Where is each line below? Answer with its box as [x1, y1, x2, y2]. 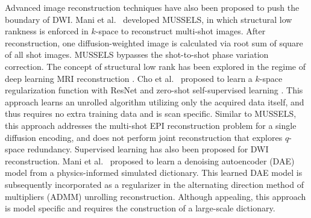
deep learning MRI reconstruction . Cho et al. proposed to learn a [5, 72, 253, 84]
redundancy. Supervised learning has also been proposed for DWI [27, 143, 269, 155]
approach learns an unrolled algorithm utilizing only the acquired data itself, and [5, 95, 304, 108]
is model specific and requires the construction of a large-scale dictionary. [5, 202, 275, 214]
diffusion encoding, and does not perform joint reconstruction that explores [5, 131, 283, 143]
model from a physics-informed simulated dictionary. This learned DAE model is [5, 166, 303, 179]
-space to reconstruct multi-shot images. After [95, 25, 266, 37]
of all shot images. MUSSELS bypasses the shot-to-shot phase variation [5, 48, 269, 61]
